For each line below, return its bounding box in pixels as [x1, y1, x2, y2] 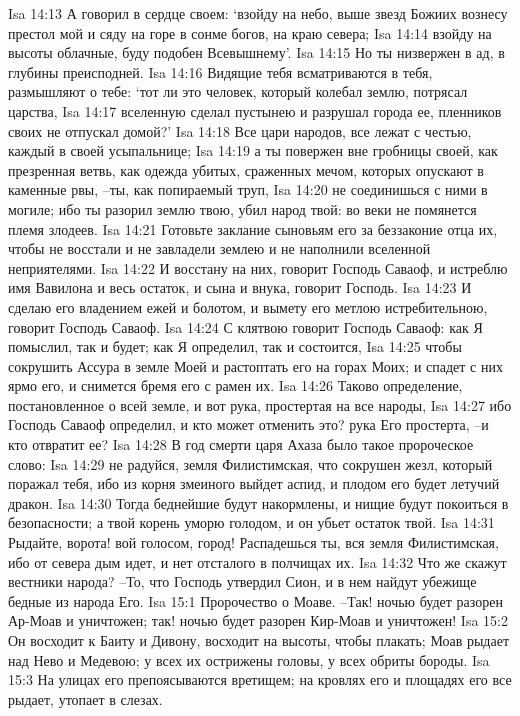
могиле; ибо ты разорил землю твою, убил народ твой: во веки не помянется [8, 198, 477, 219]
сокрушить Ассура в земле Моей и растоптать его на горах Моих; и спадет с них [8, 355, 503, 376]
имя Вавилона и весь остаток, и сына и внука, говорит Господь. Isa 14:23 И [8, 277, 472, 298]
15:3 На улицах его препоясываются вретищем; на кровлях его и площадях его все [8, 669, 512, 690]
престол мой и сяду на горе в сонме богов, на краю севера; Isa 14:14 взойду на [8, 22, 492, 43]
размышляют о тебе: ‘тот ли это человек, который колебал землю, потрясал [8, 81, 468, 102]
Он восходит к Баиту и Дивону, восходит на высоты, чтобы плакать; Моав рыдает [8, 630, 510, 650]
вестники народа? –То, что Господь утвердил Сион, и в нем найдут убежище [8, 571, 477, 592]
